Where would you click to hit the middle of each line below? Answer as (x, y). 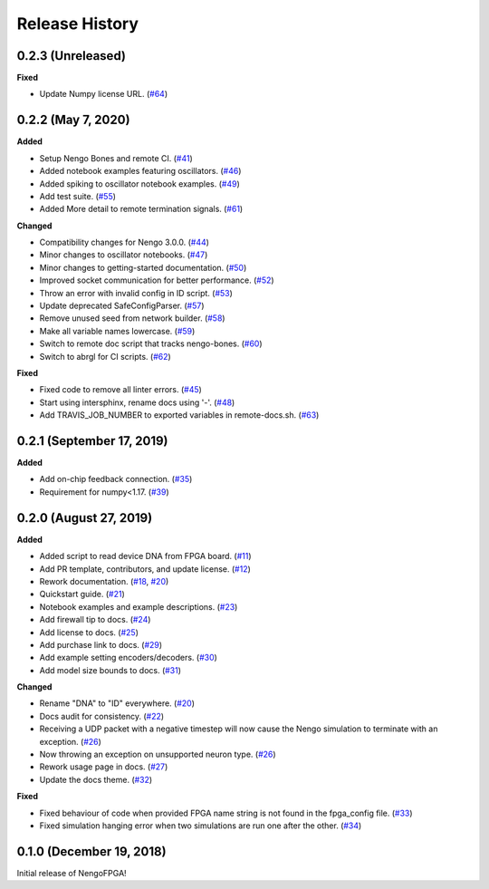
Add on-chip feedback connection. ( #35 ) (116, 479)
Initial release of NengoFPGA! (72, 873)
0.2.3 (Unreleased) (72, 56)
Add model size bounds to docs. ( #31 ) (110, 670)
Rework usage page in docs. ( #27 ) (104, 767)
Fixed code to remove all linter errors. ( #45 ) (121, 390)
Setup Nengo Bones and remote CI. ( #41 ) (116, 158)
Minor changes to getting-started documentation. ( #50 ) (143, 267)
